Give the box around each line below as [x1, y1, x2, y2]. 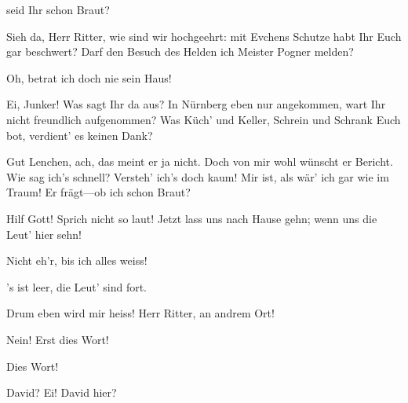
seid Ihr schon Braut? [6, 2, 110, 17]
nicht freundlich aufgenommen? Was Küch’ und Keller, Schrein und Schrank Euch [6, 111, 401, 127]
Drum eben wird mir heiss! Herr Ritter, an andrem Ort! [6, 305, 275, 321]
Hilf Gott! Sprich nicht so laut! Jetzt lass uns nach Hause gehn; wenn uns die [6, 210, 377, 226]
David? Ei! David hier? [6, 384, 117, 401]
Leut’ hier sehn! [6, 225, 82, 242]
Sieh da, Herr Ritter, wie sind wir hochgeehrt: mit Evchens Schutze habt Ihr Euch [6, 27, 402, 44]
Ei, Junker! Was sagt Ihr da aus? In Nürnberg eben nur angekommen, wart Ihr [6, 96, 386, 112]
